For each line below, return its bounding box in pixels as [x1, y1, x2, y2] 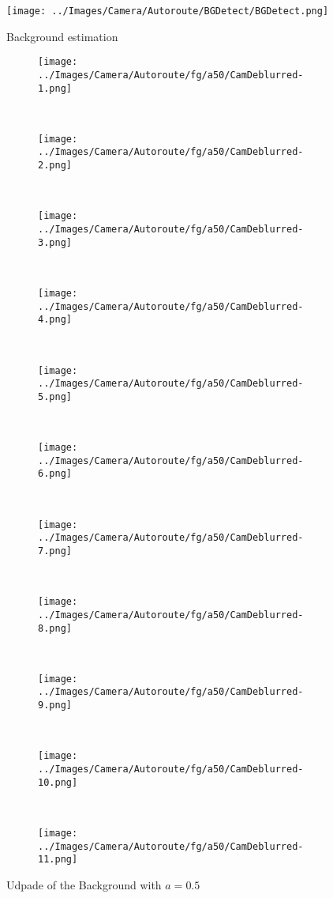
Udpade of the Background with [6, 876, 162, 892]
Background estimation [6, 28, 118, 44]
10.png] [38, 776, 78, 788]
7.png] [38, 545, 72, 557]
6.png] [38, 468, 72, 480]
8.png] [38, 622, 72, 634]
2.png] [38, 160, 72, 172]
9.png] [38, 700, 72, 711]
